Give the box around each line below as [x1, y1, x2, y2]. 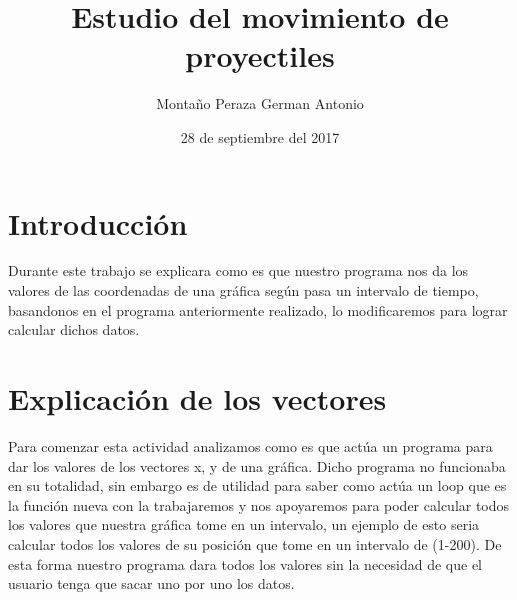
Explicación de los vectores [8, 378, 387, 418]
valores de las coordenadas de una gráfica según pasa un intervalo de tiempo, [8, 280, 479, 301]
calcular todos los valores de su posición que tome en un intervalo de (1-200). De [8, 533, 502, 554]
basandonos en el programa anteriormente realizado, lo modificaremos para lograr [8, 299, 508, 320]
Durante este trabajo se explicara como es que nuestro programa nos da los [8, 260, 469, 281]
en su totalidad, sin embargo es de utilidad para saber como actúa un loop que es [8, 475, 507, 496]
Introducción [8, 202, 188, 243]
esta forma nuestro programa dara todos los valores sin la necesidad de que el [8, 553, 483, 574]
